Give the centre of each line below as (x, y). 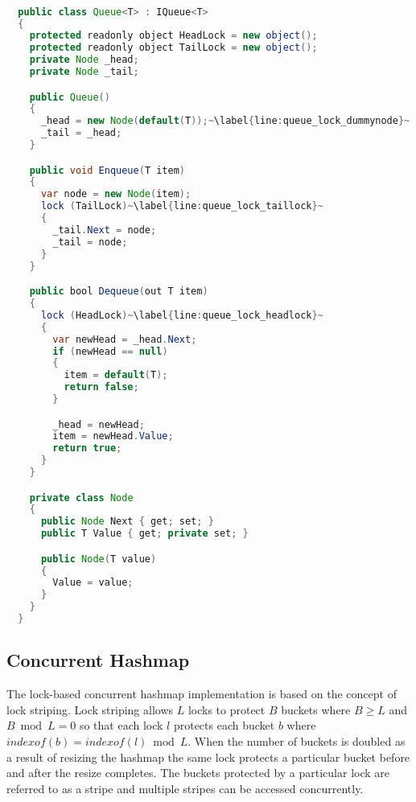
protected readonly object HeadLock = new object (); (173, 36)
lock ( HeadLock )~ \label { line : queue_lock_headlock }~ (182, 315)
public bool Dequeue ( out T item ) (119, 292)
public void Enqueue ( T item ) (107, 170)
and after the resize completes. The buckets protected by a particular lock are (198, 773)
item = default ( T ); (116, 375)
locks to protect (227, 709)
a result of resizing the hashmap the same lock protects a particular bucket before (208, 757)
